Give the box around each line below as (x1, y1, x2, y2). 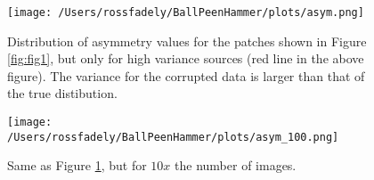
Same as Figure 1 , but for (7, 156, 147, 175)
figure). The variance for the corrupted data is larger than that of (7, 66, 365, 85)
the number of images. (175, 156, 297, 175)
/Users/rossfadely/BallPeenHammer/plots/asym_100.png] (7, 130, 339, 143)
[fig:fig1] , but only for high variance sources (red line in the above (7, 49, 364, 68)
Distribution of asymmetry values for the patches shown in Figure (7, 31, 367, 50)
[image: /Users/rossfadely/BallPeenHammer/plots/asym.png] (7, 6, 364, 19)
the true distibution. (7, 84, 118, 102)
